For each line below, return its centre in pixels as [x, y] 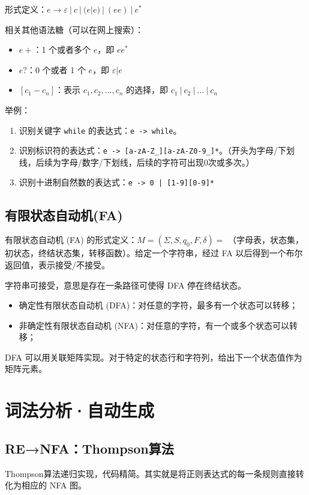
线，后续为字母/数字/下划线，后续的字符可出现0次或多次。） [136, 162]
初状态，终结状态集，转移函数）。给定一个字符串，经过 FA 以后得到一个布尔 [154, 253]
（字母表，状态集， [265, 240]
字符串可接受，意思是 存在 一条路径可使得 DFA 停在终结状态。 [126, 285]
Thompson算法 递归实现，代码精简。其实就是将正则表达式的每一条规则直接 [150, 473]
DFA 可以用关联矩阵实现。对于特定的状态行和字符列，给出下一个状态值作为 [154, 357]
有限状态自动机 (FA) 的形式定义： [71, 240]
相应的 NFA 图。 [54, 485]
